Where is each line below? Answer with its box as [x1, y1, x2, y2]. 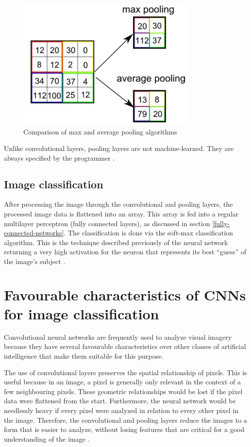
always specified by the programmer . [4, 152, 115, 163]
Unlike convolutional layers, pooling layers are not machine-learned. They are [4, 143, 234, 153]
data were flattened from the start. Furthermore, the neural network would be [4, 396, 236, 406]
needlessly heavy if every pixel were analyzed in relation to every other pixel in [4, 405, 238, 415]
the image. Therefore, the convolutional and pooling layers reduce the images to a [4, 414, 247, 425]
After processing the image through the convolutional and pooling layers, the [4, 199, 233, 209]
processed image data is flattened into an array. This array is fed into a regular [4, 209, 239, 218]
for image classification [4, 303, 159, 323]
